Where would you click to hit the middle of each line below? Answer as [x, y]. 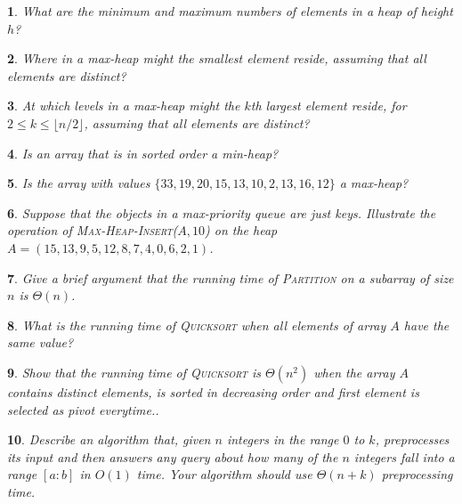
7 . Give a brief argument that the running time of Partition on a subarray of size [231, 277]
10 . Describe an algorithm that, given [109, 439]
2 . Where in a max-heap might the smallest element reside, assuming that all [217, 58]
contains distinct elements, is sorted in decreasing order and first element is [213, 391]
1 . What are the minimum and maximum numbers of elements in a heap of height [230, 11]
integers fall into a [404, 456]
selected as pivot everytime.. [83, 409]
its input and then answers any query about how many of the [173, 456]
